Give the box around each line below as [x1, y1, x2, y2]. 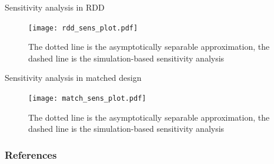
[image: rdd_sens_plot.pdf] [28, 23, 138, 32]
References [5, 147, 57, 162]
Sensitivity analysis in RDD [5, 1, 105, 13]
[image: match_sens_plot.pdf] [28, 94, 146, 103]
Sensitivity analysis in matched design [5, 71, 142, 84]
